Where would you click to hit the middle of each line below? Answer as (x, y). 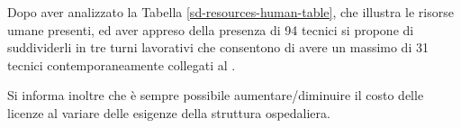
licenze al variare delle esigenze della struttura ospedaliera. (169, 112)
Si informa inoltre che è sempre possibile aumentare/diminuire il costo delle (216, 95)
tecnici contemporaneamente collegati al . (122, 64)
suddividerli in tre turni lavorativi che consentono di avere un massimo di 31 (218, 47)
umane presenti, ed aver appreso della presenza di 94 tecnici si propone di (211, 29)
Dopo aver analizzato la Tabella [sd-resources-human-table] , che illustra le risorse (230, 12)
